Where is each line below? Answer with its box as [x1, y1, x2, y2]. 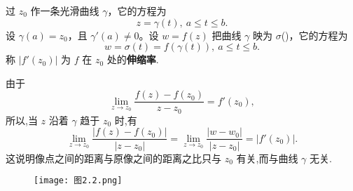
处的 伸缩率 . [106, 52, 159, 67]
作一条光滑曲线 [30, 4, 99, 18]
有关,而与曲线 [236, 150, 298, 165]
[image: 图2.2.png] [34, 176, 123, 186]
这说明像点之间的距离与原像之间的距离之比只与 [6, 150, 221, 165]
